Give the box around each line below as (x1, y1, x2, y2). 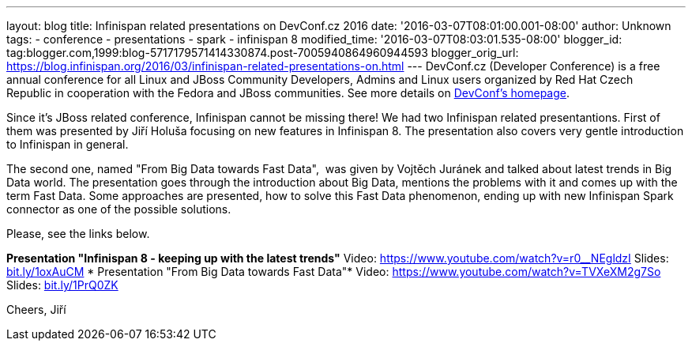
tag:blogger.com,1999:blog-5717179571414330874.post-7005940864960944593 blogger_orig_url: (6, 46, 519, 59)
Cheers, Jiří (6, 303, 66, 316)
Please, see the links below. (6, 227, 150, 240)
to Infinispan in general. (6, 138, 129, 151)
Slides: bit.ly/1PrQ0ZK (6, 278, 118, 292)
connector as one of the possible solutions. (6, 202, 231, 216)
